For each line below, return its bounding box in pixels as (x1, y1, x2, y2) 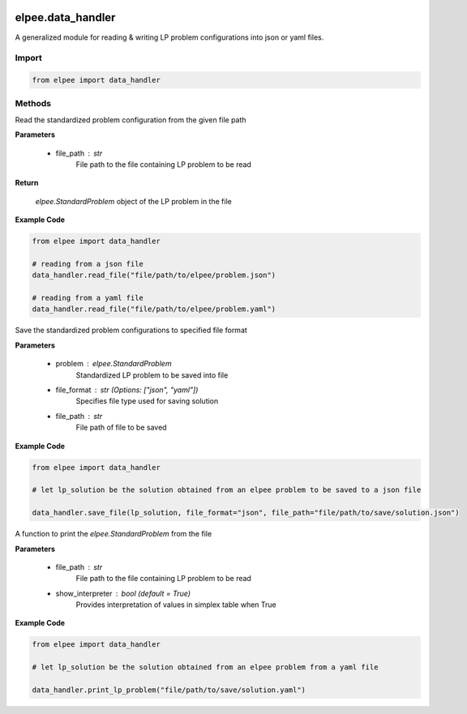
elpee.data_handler (15, 11, 116, 24)
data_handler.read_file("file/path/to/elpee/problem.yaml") (32, 305, 276, 314)
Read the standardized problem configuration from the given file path (15, 114, 246, 125)
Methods (15, 98, 52, 109)
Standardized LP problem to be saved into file (75, 370, 229, 380)
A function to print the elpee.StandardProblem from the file (15, 529, 212, 539)
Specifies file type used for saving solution (75, 396, 219, 406)
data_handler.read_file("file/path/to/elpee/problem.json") (32, 271, 276, 280)
